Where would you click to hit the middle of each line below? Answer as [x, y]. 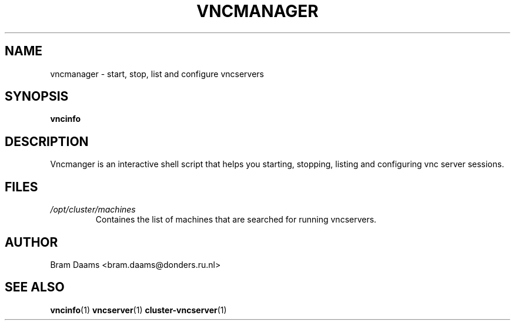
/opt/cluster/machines [93, 210]
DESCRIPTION [47, 141]
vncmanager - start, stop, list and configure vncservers [157, 74]
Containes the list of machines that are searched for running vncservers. [236, 220]
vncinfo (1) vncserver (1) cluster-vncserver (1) [138, 310]
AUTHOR [31, 242]
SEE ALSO [35, 287]
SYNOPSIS [37, 97]
